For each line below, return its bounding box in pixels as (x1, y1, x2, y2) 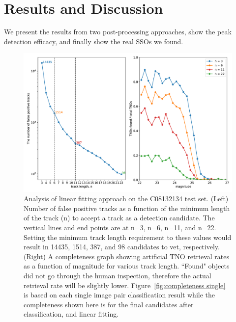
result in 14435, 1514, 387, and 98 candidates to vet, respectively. (24, 241, 220, 252)
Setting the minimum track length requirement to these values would (24, 232, 232, 242)
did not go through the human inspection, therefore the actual (24, 270, 211, 281)
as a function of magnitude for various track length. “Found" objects (24, 261, 230, 271)
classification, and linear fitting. (24, 309, 119, 319)
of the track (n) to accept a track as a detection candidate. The (24, 213, 215, 223)
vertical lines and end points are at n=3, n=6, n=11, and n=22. (24, 222, 216, 233)
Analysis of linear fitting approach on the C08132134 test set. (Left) (24, 193, 229, 204)
